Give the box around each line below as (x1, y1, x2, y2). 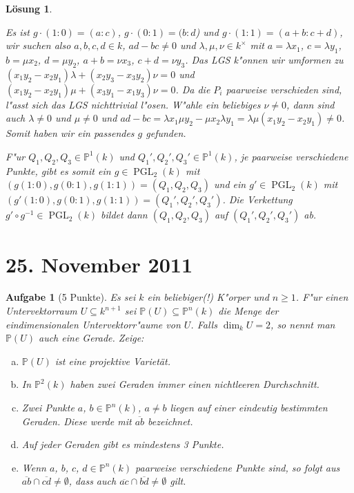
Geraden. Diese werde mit (21, 413, 132, 428)
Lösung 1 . (6, 1, 52, 15)
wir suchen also (6, 38, 71, 53)
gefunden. (146, 126, 186, 140)
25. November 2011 (6, 250, 193, 278)
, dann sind (286, 97, 335, 111)
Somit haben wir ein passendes (6, 126, 135, 140)
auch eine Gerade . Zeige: (38, 331, 144, 345)
